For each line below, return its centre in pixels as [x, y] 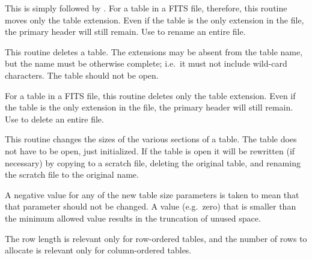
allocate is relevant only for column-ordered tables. [98, 250]
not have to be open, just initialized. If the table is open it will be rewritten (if [150, 150]
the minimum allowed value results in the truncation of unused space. [133, 218]
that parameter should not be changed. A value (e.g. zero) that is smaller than [151, 206]
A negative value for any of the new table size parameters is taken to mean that [152, 194]
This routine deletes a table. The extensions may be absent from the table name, [154, 51]
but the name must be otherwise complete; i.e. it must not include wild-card [146, 63]
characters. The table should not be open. [82, 75]
